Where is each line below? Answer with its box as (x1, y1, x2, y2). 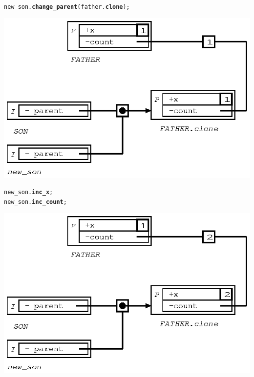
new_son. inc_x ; (4, 189, 53, 196)
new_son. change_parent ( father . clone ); (4, 3, 130, 10)
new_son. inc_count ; (4, 198, 67, 206)
